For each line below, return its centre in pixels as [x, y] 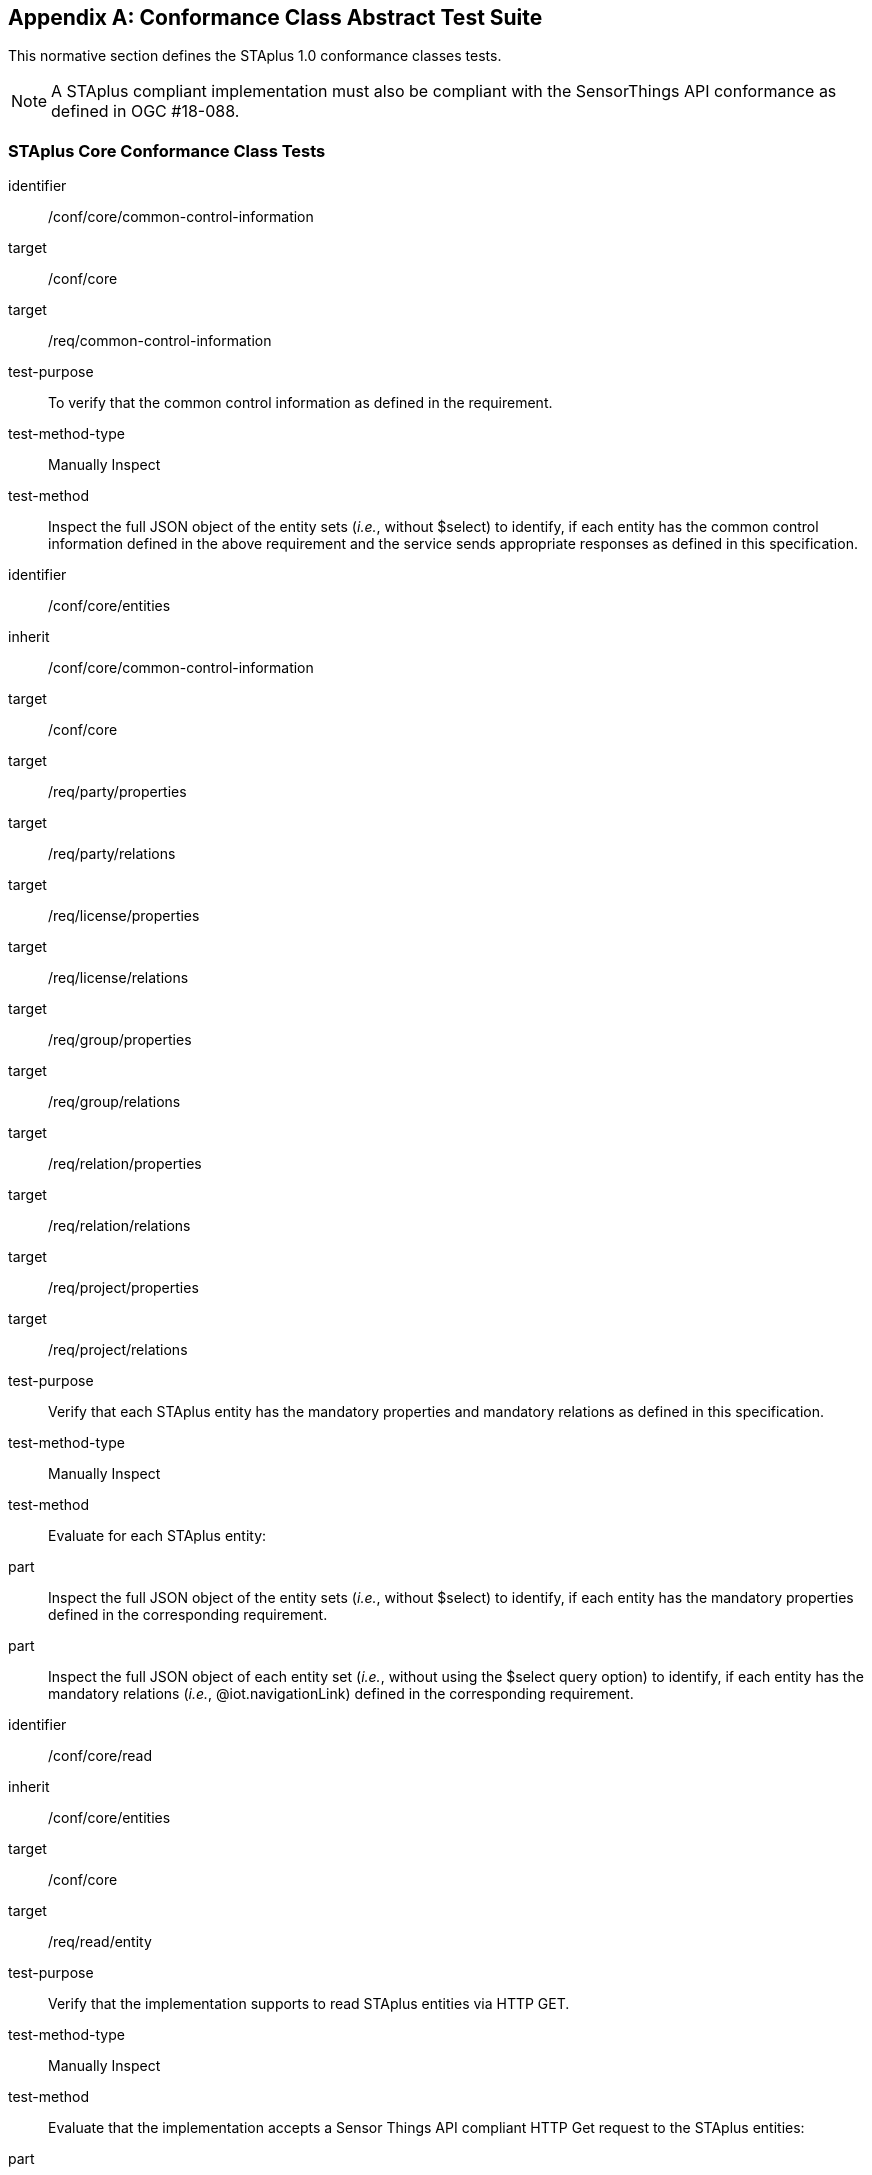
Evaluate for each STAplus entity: [157, 1536]
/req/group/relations [114, 1102]
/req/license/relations [118, 978]
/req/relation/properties [125, 1164]
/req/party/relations [112, 854]
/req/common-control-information [160, 341]
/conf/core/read [100, 1756]
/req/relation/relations [119, 1226]
